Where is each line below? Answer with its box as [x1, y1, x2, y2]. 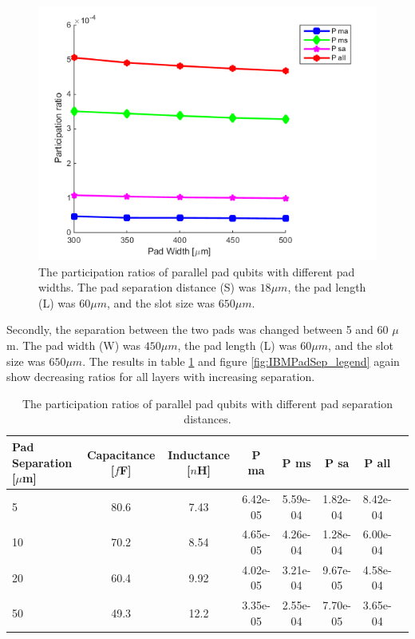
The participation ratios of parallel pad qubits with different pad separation [22, 395, 393, 411]
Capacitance [86, 446, 156, 462]
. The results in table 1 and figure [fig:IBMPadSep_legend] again [82, 352, 400, 369]
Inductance [168, 446, 230, 462]
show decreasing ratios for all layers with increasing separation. [6, 368, 315, 385]
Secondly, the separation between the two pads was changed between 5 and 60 [6, 321, 389, 338]
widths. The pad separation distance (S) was [38, 279, 256, 296]
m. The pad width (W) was [6, 336, 141, 353]
